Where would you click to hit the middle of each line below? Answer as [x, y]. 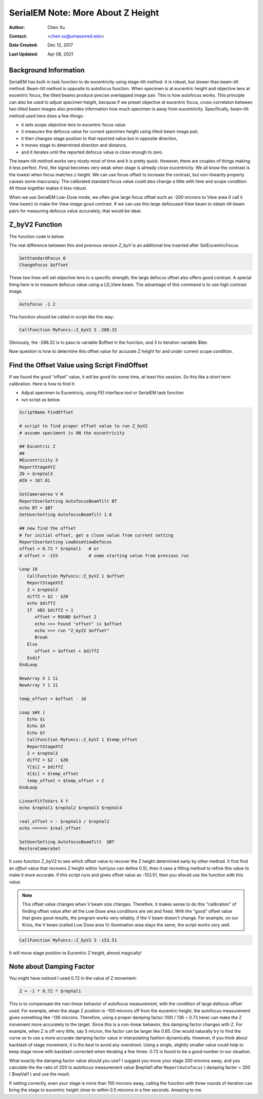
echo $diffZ [41, 603]
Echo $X [36, 726]
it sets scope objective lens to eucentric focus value [74, 125]
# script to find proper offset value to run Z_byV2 [84, 426]
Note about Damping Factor [52, 967]
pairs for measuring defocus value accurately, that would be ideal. [75, 211]
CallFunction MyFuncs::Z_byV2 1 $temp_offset [82, 740]
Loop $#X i [32, 712]
